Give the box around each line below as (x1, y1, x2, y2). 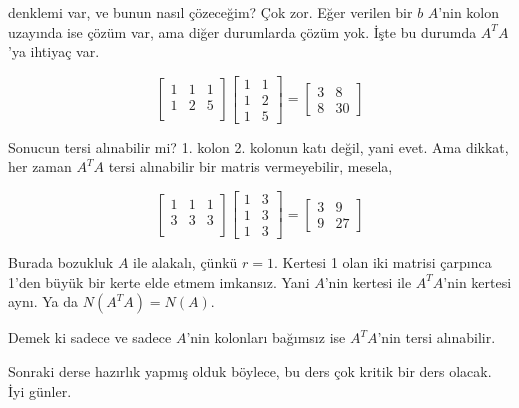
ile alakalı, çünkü (133, 252, 238, 273)
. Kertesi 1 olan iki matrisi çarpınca (274, 252, 492, 273)
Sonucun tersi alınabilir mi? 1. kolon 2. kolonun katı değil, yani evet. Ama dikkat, (8, 136, 509, 157)
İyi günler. (8, 380, 72, 401)
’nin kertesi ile (324, 271, 412, 292)
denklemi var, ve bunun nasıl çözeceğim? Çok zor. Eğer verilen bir (8, 2, 413, 22)
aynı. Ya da (8, 291, 79, 312)
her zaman (8, 156, 72, 177)
